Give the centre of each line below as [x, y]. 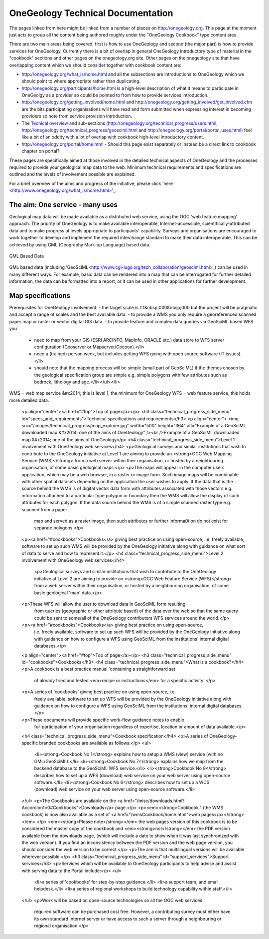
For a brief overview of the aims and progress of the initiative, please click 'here [91, 183]
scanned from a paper [44, 509]
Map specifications [40, 296]
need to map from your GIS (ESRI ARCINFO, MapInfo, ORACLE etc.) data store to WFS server [129, 340]
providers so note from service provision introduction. [77, 116]
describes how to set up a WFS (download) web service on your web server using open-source [132, 775]
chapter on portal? [41, 151]
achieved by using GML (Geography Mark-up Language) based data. [80, 244]
